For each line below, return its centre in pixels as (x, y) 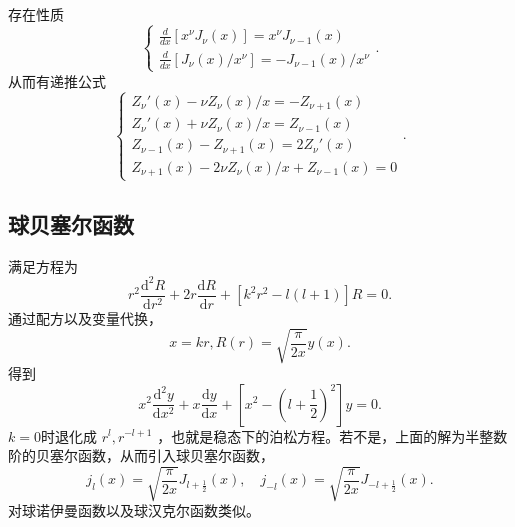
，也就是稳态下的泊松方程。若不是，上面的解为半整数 (332, 435)
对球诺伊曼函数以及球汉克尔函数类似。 (134, 510)
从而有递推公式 (57, 80)
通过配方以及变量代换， (85, 317)
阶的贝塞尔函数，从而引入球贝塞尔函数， (141, 455)
